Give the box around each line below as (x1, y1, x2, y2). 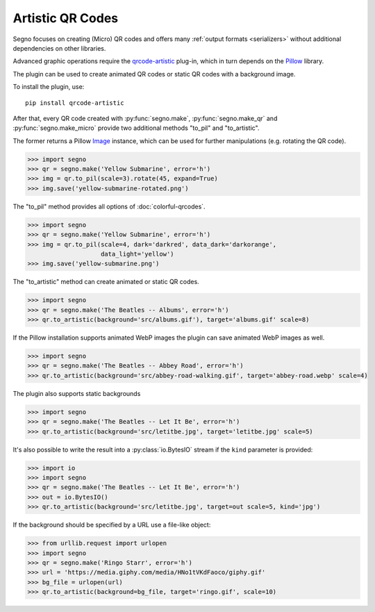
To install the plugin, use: (12, 83, 85, 91)
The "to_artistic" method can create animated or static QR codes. (12, 278, 199, 286)
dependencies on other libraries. (12, 44, 106, 52)
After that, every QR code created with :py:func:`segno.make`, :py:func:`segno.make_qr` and (12, 114, 278, 122)
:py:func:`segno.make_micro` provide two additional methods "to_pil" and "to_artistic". (12, 124, 260, 132)
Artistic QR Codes (12, 10, 118, 26)
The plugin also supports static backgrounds (12, 389, 141, 397)
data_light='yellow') (101, 250, 174, 258)
